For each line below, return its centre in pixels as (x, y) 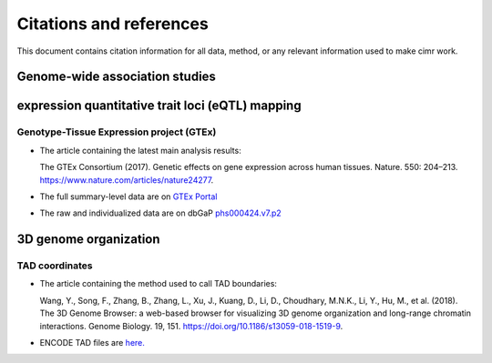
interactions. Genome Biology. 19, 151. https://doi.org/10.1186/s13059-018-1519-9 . (191, 326)
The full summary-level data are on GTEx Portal (128, 197)
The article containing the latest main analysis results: (140, 150)
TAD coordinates (55, 266)
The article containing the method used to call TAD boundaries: (159, 284)
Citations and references (113, 24)
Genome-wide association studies (116, 77)
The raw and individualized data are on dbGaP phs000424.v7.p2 (160, 213)
